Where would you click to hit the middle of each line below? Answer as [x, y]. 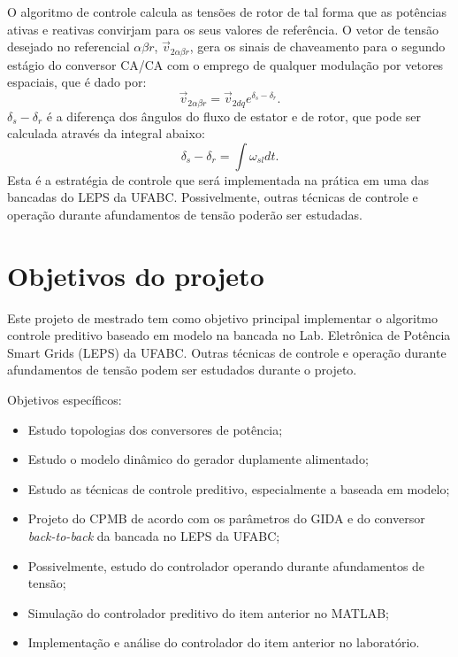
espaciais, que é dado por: [77, 82]
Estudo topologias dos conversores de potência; [155, 429]
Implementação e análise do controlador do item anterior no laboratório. [224, 642]
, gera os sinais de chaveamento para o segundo [317, 46]
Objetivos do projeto [136, 275]
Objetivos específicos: [65, 399]
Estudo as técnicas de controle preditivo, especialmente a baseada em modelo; [239, 488]
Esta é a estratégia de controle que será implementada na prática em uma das [218, 179]
